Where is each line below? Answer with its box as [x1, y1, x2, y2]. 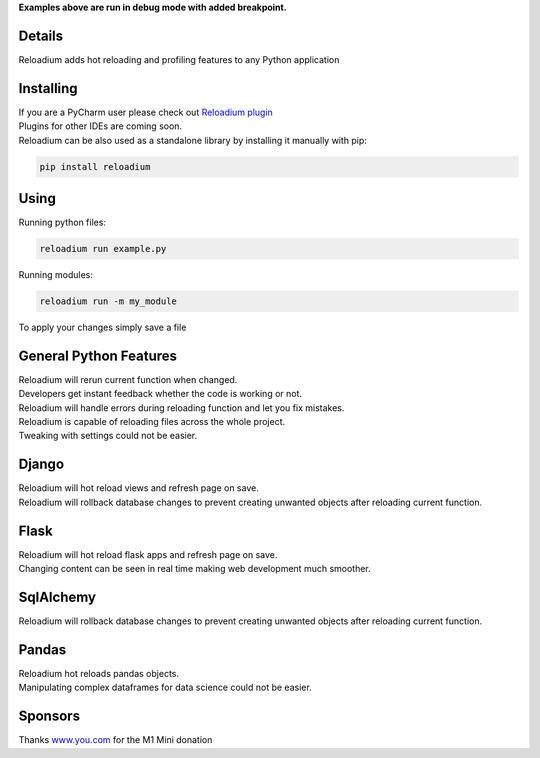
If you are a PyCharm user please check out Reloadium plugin [18, 106, 274, 118]
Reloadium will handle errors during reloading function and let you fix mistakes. [18, 401, 345, 414]
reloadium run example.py [39, 243, 167, 255]
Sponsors [18, 708, 80, 725]
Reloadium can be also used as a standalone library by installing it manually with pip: [18, 134, 367, 146]
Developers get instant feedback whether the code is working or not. [18, 388, 303, 400]
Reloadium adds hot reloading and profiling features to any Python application [18, 53, 340, 65]
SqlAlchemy [18, 588, 97, 605]
